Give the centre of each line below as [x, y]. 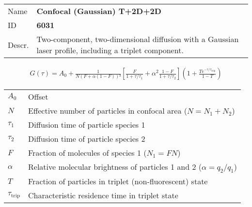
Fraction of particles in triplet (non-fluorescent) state [118, 181]
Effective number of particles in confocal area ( [108, 111]
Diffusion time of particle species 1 [87, 125]
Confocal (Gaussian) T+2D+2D [99, 11]
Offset [38, 97]
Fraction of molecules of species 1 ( [87, 153]
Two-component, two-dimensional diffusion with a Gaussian [138, 39]
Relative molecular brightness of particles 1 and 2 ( [115, 167]
